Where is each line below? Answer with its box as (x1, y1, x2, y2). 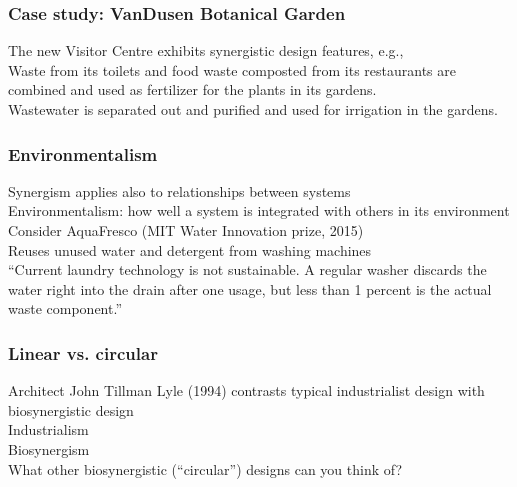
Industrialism (8, 419, 89, 440)
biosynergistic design (8, 399, 134, 420)
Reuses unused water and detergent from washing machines (8, 239, 372, 260)
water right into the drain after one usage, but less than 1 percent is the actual (8, 278, 492, 299)
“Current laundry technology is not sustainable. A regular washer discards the (8, 259, 487, 280)
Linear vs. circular (8, 340, 158, 365)
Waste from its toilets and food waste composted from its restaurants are (8, 59, 456, 80)
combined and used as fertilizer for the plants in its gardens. (8, 79, 377, 100)
